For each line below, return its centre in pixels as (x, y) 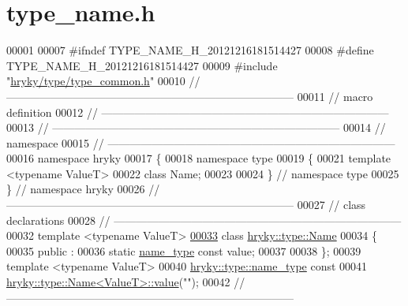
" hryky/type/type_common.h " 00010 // (103, 81)
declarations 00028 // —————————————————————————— (204, 220)
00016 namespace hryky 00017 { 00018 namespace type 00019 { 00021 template (199, 158)
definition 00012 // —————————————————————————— (198, 112)
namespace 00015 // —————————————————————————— (201, 142)
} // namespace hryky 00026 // (83, 189)
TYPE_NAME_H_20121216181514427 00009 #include (142, 65)
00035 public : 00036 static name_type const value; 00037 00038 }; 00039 (184, 250)
